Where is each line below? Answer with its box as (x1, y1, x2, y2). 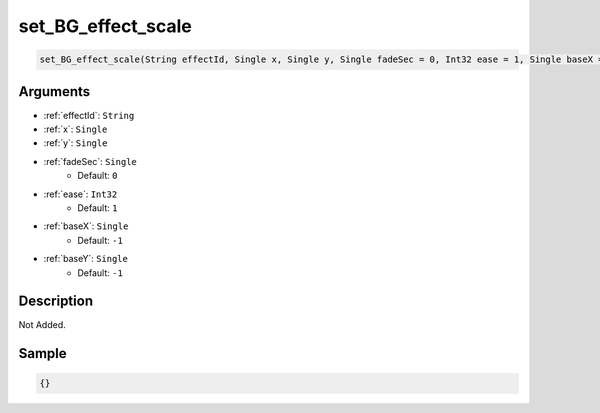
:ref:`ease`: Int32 (43, 188, 118, 200)
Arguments (18, 83, 91, 100)
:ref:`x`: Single (43, 123, 108, 135)
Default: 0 (77, 170, 118, 182)
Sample (18, 345, 67, 362)
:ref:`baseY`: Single (43, 253, 129, 265)
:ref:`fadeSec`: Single (43, 155, 137, 167)
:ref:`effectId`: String (43, 109, 135, 121)
